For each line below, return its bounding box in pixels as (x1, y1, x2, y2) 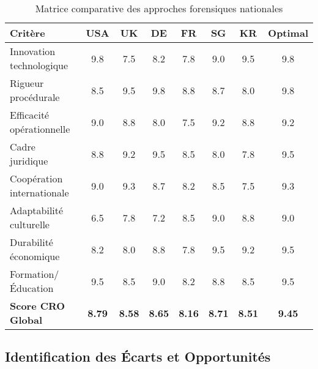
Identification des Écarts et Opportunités (5, 347, 271, 366)
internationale (10, 185, 69, 199)
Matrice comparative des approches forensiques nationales (35, 1, 283, 15)
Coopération (10, 171, 63, 185)
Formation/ (10, 267, 59, 281)
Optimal (268, 26, 308, 40)
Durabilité (10, 235, 53, 249)
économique (10, 249, 60, 263)
